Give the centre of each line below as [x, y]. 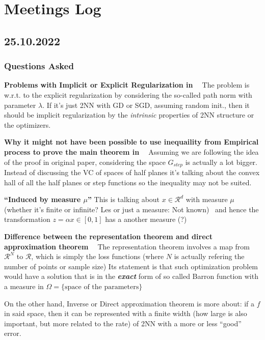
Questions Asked [39, 66]
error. [13, 333]
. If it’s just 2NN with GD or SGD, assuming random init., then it [146, 105]
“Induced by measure [43, 199]
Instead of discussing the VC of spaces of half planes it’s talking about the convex [132, 172]
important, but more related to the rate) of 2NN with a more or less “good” [123, 323]
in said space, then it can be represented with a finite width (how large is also [126, 313]
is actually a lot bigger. [221, 162]
